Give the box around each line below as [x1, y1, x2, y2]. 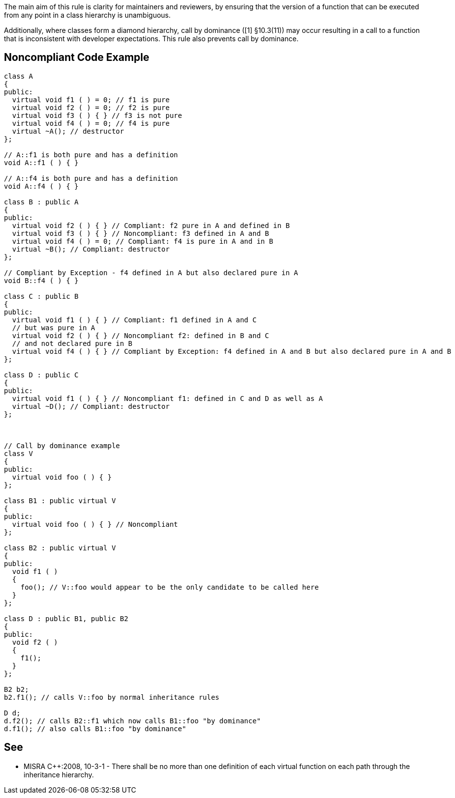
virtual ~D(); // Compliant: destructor [12, 402, 170, 410]
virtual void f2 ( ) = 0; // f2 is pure [12, 103, 170, 112]
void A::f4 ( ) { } [4, 182, 79, 190]
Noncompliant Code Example [4, 51, 149, 64]
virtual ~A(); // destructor [12, 127, 124, 135]
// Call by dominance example [4, 441, 120, 450]
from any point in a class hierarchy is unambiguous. [4, 11, 171, 19]
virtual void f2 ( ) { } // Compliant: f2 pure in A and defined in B [12, 221, 290, 229]
